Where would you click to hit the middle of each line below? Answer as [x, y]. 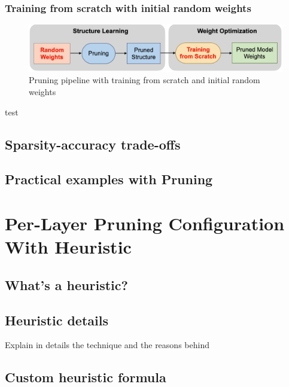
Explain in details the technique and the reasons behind [107, 345]
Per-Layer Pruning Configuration [145, 223]
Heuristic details [57, 320]
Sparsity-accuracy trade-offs [93, 144]
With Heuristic [68, 247]
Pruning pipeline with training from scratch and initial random [144, 80]
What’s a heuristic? [66, 284]
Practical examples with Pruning [109, 179]
